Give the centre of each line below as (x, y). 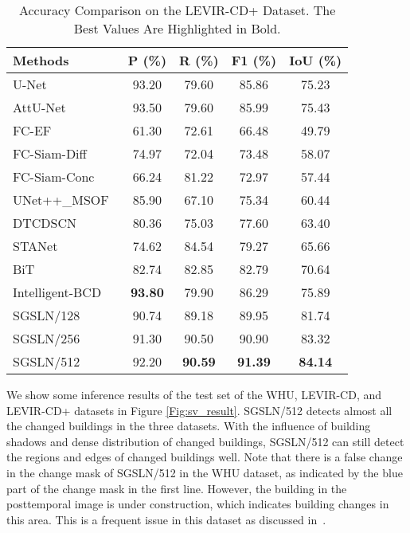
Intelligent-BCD (57, 292)
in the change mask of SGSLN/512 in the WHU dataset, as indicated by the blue (205, 472)
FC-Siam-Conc (54, 176)
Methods (41, 60)
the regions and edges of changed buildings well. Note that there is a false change (205, 457)
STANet (35, 246)
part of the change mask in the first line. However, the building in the (177, 488)
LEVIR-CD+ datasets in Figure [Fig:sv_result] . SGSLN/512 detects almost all (199, 410)
